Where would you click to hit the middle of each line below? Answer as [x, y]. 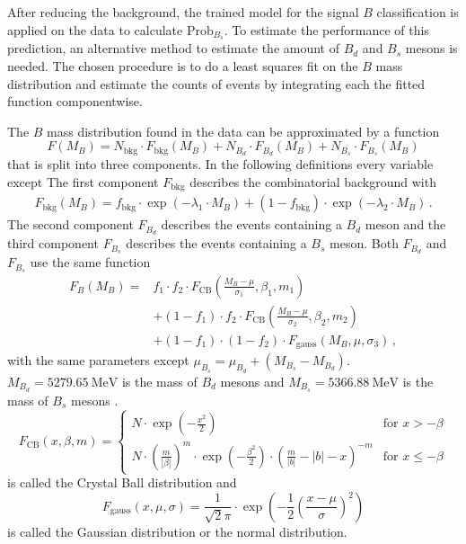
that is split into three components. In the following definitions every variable [220, 164]
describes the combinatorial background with [313, 181]
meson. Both [364, 243]
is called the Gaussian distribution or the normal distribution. [177, 531]
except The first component [83, 181]
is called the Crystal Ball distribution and [122, 482]
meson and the [405, 224]
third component [53, 243]
